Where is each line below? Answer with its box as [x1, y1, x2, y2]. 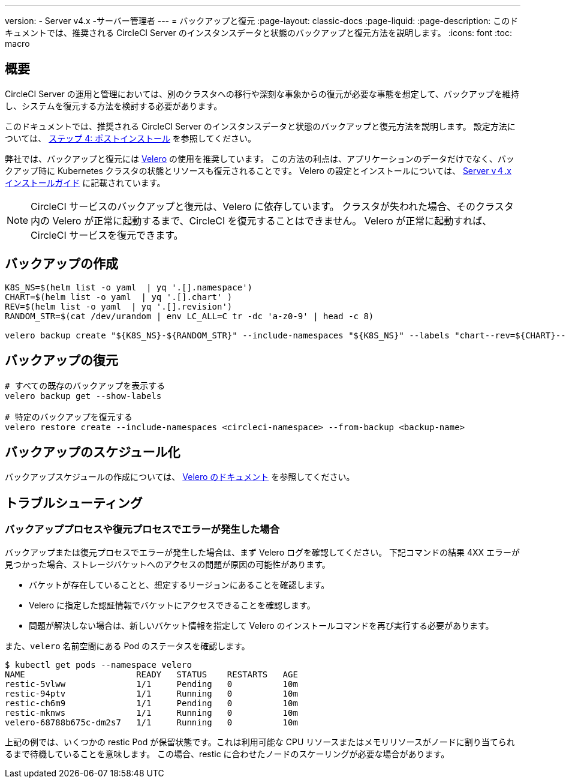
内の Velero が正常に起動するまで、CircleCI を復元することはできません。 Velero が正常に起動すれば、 [31, 214, 492, 227]
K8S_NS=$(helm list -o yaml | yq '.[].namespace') [5, 282, 253, 292]
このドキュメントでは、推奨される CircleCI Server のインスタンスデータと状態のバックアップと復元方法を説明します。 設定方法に [5, 121, 516, 131]
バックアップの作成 [5, 256, 118, 272]
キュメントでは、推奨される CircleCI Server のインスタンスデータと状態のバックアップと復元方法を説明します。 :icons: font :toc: [5, 28, 512, 38]
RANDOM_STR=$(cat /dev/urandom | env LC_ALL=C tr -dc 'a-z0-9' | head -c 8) [5, 311, 374, 321]
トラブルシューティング [5, 495, 143, 511]
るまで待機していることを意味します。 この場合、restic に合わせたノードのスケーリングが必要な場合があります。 [5, 748, 450, 759]
